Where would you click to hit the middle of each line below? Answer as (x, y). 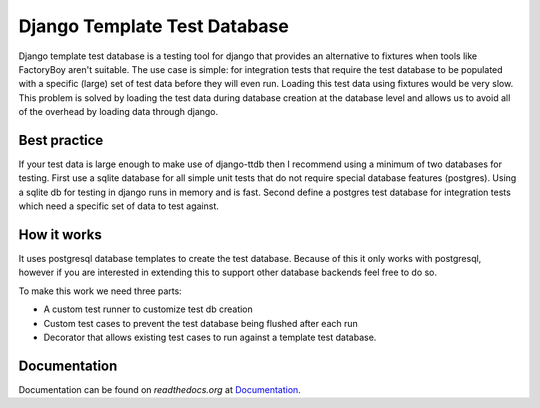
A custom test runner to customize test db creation (148, 309)
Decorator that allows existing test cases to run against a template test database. (210, 337)
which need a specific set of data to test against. (118, 206)
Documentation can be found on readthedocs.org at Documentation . (160, 389)
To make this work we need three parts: (100, 291)
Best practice (61, 140)
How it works (60, 234)
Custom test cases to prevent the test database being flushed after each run (201, 323)
